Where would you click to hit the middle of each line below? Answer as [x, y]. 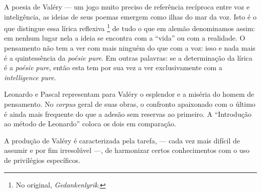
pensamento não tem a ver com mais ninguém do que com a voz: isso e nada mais [130, 48]
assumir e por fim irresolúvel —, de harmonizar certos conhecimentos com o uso [127, 150]
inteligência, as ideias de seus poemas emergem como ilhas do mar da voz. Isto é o [130, 16]
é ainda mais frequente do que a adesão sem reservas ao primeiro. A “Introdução [128, 114]
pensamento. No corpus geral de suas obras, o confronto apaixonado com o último [130, 104]
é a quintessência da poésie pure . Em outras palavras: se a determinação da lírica [128, 57]
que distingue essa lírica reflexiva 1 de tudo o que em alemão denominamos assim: [130, 27]
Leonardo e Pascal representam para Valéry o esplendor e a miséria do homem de [129, 94]
